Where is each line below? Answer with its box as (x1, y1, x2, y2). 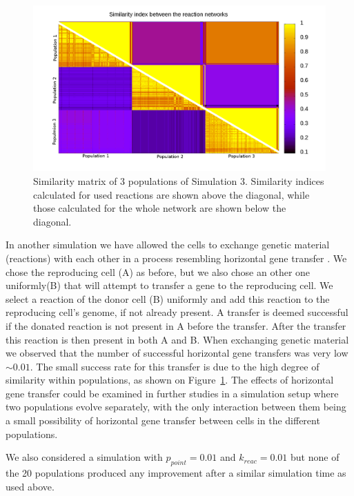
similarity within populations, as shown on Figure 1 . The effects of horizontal (6, 373, 334, 387)
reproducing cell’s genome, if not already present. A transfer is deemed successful (6, 305, 348, 319)
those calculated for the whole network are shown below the (33, 201, 286, 215)
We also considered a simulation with (6, 450, 163, 464)
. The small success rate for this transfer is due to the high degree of (30, 359, 319, 373)
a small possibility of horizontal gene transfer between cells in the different (6, 413, 320, 428)
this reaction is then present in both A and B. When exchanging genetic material (6, 332, 349, 346)
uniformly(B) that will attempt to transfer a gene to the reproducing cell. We (6, 278, 333, 292)
